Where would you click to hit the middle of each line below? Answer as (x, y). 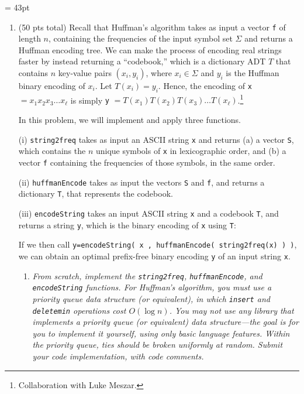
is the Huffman (253, 73)
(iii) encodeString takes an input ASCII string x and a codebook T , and (148, 213)
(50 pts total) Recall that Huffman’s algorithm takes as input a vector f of (152, 27)
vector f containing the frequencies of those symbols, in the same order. (147, 162)
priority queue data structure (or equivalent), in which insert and (151, 298)
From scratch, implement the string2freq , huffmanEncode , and (147, 275)
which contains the (52, 151)
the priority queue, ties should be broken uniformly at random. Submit (158, 345)
